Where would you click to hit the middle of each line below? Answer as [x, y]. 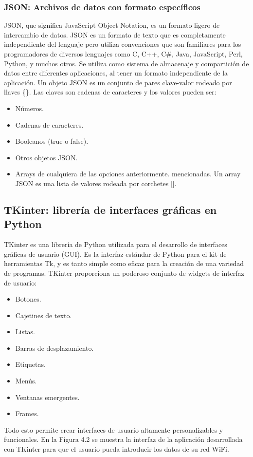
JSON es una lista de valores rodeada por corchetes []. [96, 183]
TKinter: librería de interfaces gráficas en [110, 209]
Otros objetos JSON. [46, 157]
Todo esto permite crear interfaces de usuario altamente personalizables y [114, 429]
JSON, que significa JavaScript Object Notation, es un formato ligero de [112, 25]
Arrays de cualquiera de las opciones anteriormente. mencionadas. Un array [128, 174]
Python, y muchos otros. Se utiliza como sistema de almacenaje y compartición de [126, 63]
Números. [29, 108]
